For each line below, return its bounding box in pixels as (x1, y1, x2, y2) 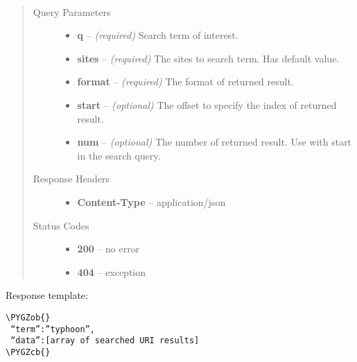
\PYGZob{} (6, 312, 51, 322)
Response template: (6, 288, 88, 302)
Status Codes (33, 218, 89, 232)
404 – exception (77, 264, 146, 279)
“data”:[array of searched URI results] (10, 336, 200, 346)
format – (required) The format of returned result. (77, 74, 294, 89)
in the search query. (77, 148, 161, 162)
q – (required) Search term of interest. (77, 28, 238, 42)
